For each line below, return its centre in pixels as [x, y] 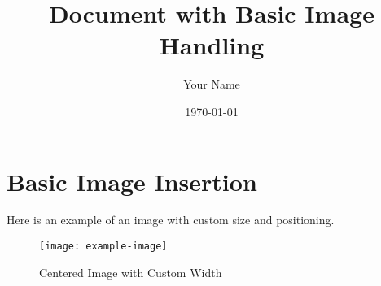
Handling [212, 45]
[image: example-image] [103, 247]
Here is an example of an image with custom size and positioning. [171, 220]
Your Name [212, 84]
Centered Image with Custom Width [131, 272]
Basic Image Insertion [132, 181]
